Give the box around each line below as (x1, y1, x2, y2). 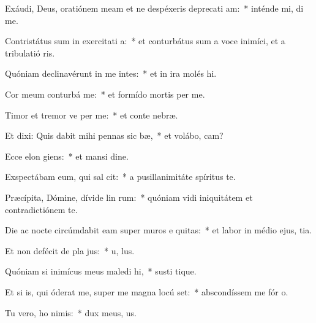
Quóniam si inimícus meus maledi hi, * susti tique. (5, 265, 197, 278)
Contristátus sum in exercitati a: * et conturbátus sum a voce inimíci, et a (5, 34, 285, 47)
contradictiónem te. (5, 203, 78, 216)
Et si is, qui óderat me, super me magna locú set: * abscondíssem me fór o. (5, 285, 288, 298)
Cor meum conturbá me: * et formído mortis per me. (5, 87, 205, 100)
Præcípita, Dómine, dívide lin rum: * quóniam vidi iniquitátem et (5, 190, 253, 203)
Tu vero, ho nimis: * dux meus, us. (5, 306, 137, 319)
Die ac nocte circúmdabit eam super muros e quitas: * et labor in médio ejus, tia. (5, 224, 312, 236)
